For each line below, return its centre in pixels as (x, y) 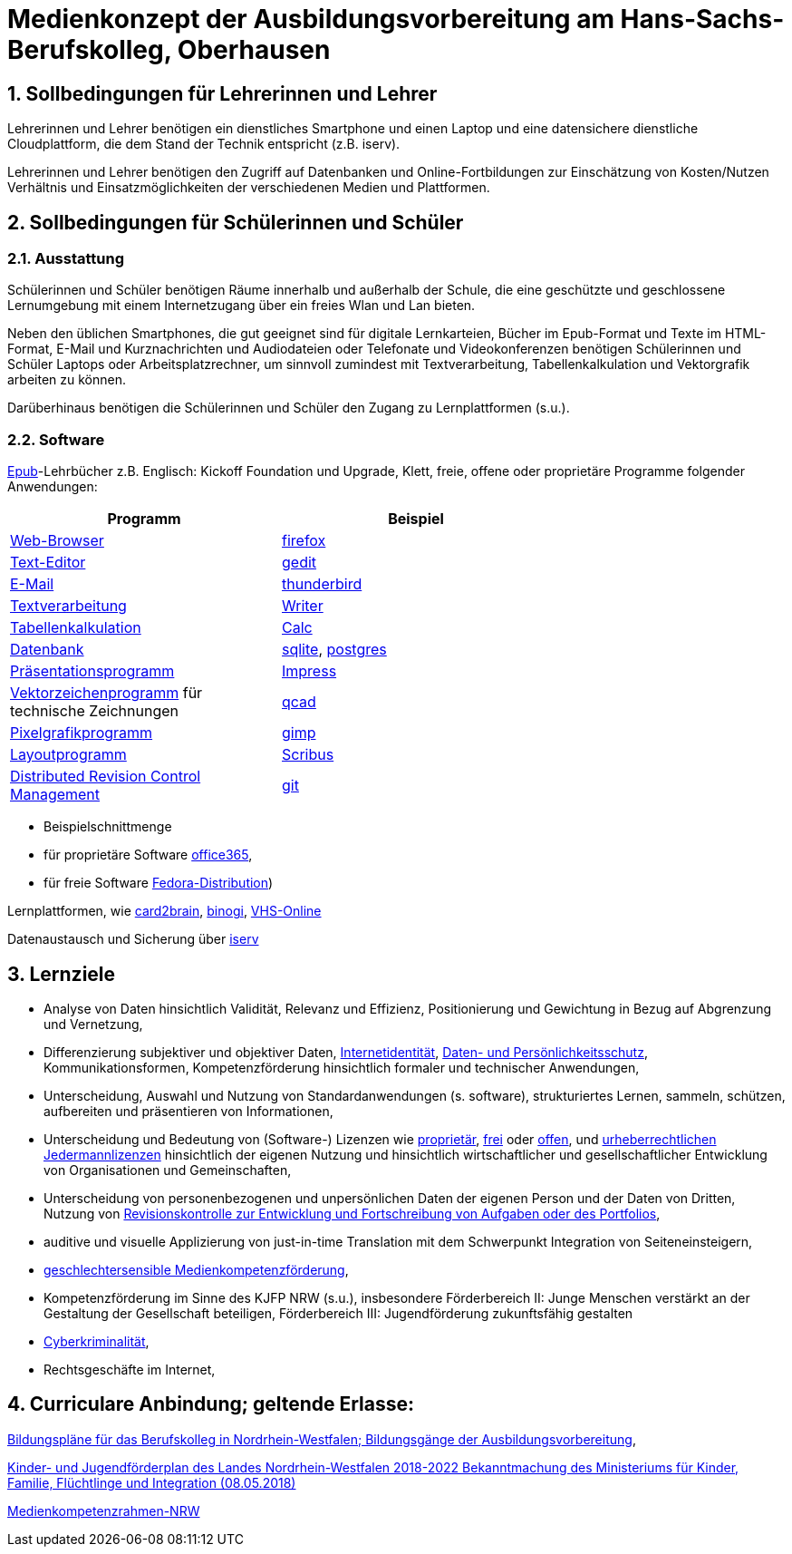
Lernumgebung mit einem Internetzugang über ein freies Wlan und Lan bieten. (241, 306)
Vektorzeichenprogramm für (106, 693)
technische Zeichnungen (95, 711)
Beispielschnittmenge (108, 827)
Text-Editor (48, 563)
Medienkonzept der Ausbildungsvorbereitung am (311, 19)
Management (55, 795)
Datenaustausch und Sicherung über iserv (133, 939)
